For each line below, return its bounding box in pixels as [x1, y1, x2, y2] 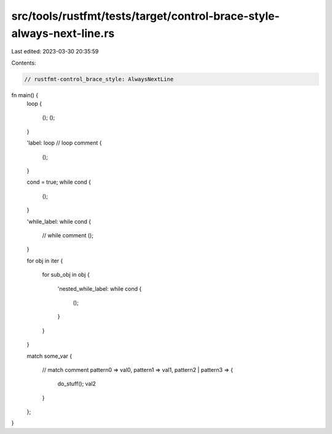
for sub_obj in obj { [42, 271, 90, 278]
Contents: [11, 59, 36, 66]
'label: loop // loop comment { [26, 139, 102, 147]
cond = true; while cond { [26, 178, 92, 186]
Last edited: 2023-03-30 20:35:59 [11, 48, 99, 55]
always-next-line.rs [11, 26, 115, 40]
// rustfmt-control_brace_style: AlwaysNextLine [24, 76, 174, 82]
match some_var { [26, 352, 73, 360]
